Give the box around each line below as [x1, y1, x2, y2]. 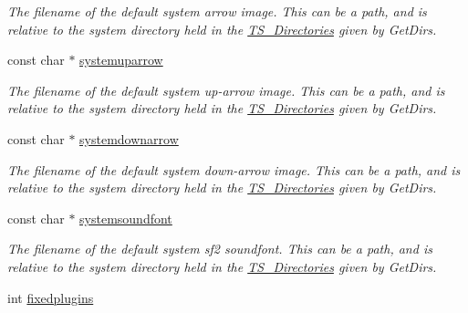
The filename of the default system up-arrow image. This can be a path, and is [7, 80, 445, 99]
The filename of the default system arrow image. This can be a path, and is [7, 2, 427, 20]
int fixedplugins [7, 287, 94, 307]
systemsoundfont [79, 208, 172, 227]
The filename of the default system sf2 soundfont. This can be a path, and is [7, 239, 432, 258]
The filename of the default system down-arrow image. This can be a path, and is [7, 160, 461, 179]
